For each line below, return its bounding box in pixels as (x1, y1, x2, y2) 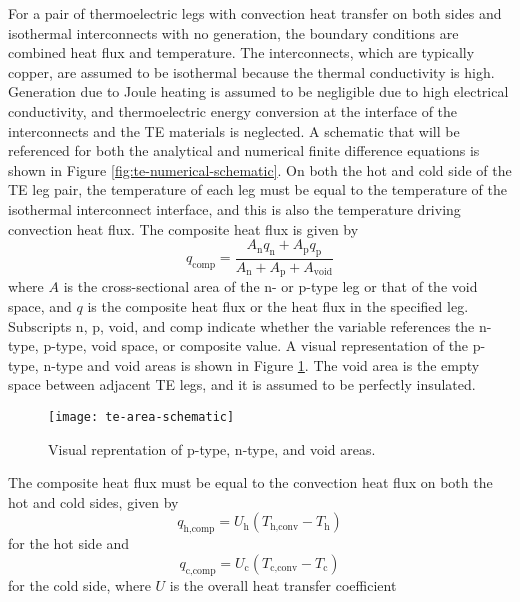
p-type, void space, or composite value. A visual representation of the (43, 335, 469, 356)
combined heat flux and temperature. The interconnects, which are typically (8, 42, 475, 63)
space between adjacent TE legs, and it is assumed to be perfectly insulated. (8, 374, 476, 395)
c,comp (185, 565, 216, 576)
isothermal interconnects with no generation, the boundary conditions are (8, 22, 459, 43)
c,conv (270, 563, 298, 574)
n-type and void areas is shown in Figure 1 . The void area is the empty (43, 354, 480, 375)
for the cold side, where (8, 574, 151, 595)
